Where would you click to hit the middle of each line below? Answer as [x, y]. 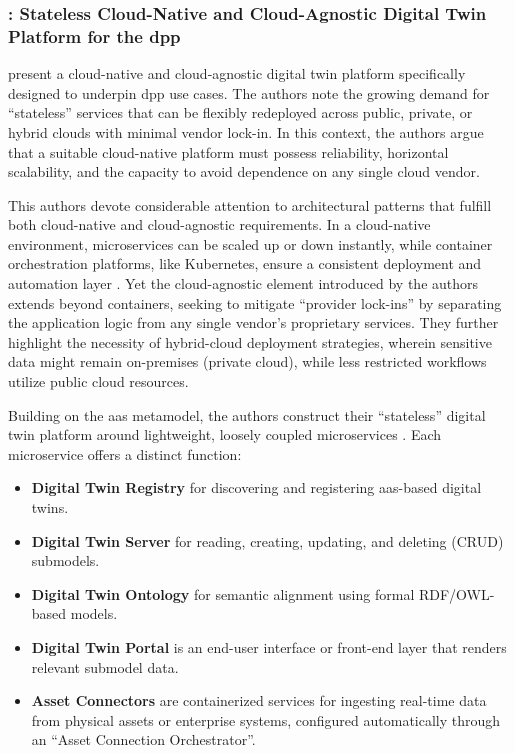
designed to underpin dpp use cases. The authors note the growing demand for [249, 92]
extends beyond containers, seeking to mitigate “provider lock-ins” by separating [255, 302]
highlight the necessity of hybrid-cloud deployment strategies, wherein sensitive [250, 341]
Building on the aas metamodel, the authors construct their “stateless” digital [247, 414]
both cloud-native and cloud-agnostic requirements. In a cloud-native [219, 224]
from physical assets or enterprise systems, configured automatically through [266, 719]
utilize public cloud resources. [98, 381]
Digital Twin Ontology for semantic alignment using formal [223, 593]
